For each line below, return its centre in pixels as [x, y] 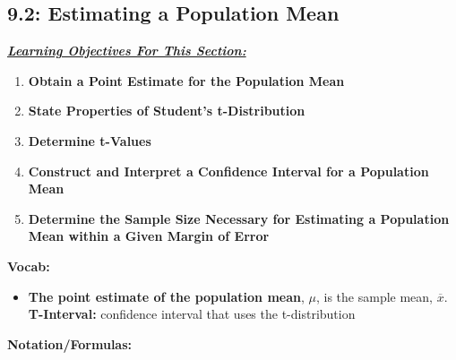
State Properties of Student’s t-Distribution [167, 111]
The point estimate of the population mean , [166, 296]
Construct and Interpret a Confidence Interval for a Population [228, 171]
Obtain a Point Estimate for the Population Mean [186, 80]
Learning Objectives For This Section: [127, 51]
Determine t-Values [90, 140]
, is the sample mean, [374, 296]
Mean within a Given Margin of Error [149, 236]
